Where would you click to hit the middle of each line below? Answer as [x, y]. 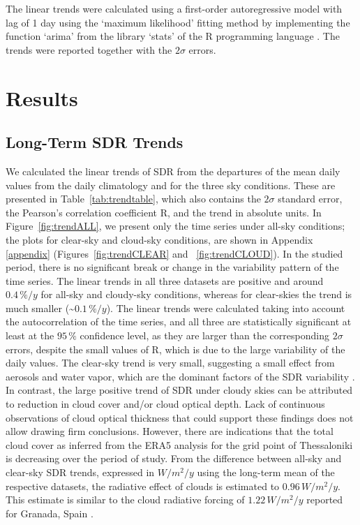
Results [42, 97]
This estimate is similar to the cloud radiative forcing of [125, 500]
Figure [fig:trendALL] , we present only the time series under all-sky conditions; [175, 226]
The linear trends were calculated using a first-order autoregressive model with [174, 8]
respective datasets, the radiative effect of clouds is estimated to [143, 486]
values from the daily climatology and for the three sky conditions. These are [171, 185]
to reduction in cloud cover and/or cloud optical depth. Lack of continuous [165, 404]
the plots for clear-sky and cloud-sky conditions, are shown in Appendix [159, 239]
